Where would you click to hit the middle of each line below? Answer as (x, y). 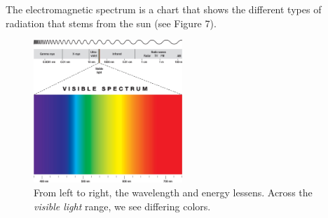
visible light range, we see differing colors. (122, 206)
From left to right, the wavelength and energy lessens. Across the (173, 192)
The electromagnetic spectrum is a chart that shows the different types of (164, 9)
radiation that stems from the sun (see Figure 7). (111, 23)
